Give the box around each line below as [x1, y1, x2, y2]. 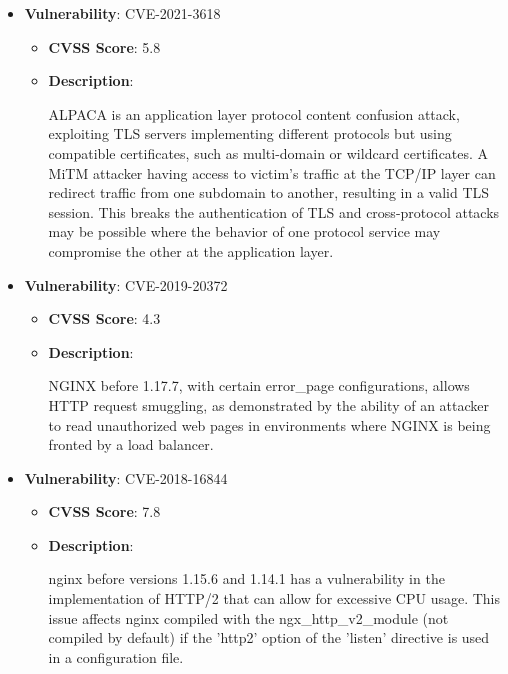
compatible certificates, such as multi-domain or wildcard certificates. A [48, 142, 489, 163]
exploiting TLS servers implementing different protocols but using [48, 123, 452, 144]
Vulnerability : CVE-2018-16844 [24, 467, 228, 488]
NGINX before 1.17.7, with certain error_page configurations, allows [48, 375, 470, 396]
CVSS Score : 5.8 [48, 36, 161, 57]
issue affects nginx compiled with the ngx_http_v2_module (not [48, 607, 449, 628]
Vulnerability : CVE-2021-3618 [24, 3, 221, 23]
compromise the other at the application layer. [48, 240, 334, 261]
